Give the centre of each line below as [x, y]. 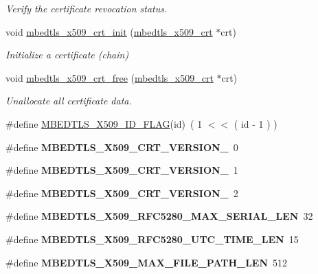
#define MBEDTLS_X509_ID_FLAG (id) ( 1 [104, 123]
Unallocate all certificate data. [69, 101]
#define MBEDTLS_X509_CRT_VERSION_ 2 [122, 193]
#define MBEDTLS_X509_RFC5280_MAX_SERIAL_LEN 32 [159, 216]
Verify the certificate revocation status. [87, 8]
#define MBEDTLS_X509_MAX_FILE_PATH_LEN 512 [147, 262]
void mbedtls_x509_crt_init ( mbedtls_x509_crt [109, 31]
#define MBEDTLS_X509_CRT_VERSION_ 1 [122, 170]
